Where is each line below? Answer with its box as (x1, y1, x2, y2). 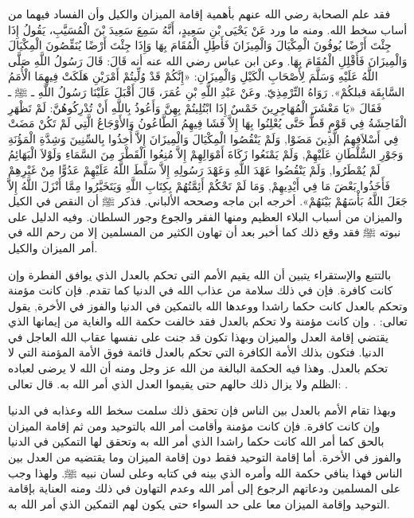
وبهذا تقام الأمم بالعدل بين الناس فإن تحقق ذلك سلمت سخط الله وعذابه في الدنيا (8, 402, 396, 419)
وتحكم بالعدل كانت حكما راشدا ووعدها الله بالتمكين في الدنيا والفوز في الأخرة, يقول (8, 297, 408, 314)
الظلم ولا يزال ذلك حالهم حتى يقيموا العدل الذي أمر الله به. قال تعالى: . (8, 375, 348, 391)
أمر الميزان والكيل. (8, 239, 98, 255)
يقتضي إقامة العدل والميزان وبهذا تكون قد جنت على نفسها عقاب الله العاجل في (8, 328, 389, 345)
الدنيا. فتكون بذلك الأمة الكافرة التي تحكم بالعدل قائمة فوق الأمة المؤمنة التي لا (8, 344, 385, 360)
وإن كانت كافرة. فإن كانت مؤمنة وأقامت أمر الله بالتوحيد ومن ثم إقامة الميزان (8, 417, 381, 434)
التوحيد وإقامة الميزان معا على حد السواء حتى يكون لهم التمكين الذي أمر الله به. (8, 495, 390, 512)
